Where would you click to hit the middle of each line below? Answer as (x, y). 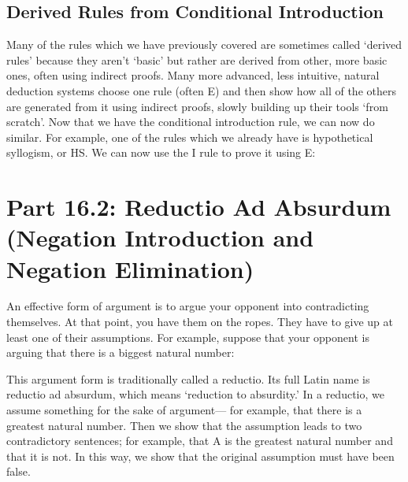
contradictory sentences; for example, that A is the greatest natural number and (200, 441)
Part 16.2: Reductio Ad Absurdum (199, 207)
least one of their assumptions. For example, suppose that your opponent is (188, 337)
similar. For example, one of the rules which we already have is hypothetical (190, 137)
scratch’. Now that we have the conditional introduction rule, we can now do (191, 122)
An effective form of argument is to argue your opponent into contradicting (188, 306)
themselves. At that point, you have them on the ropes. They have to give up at (200, 322)
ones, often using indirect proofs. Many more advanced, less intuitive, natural (193, 75)
